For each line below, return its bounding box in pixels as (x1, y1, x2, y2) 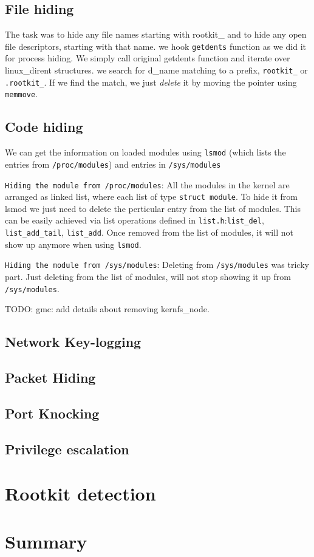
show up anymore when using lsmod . (5, 237, 142, 250)
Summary (5, 528, 87, 553)
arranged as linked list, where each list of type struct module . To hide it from (5, 190, 298, 203)
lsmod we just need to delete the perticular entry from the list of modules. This (5, 202, 301, 214)
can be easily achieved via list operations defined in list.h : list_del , (5, 214, 264, 227)
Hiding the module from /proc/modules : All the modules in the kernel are (5, 178, 290, 191)
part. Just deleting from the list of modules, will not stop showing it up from (5, 270, 291, 283)
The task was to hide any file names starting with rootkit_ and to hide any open (5, 28, 307, 41)
